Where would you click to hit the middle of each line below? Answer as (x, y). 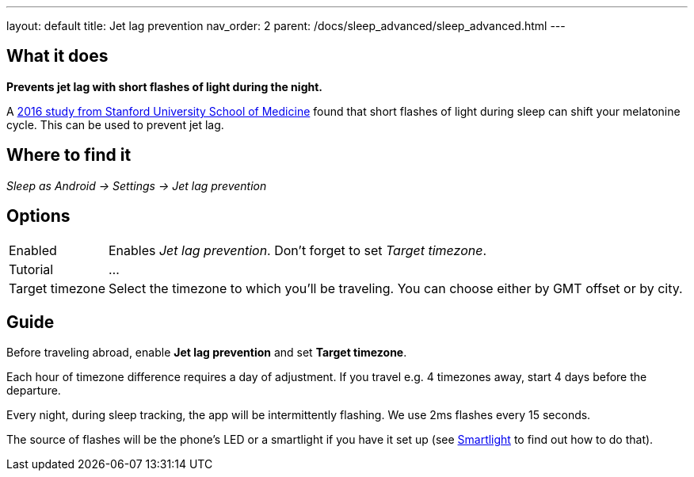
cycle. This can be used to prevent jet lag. (115, 124)
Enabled (33, 250)
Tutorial (31, 269)
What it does (57, 56)
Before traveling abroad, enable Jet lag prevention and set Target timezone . (207, 353)
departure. (34, 391)
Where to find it (69, 155)
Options (38, 216)
